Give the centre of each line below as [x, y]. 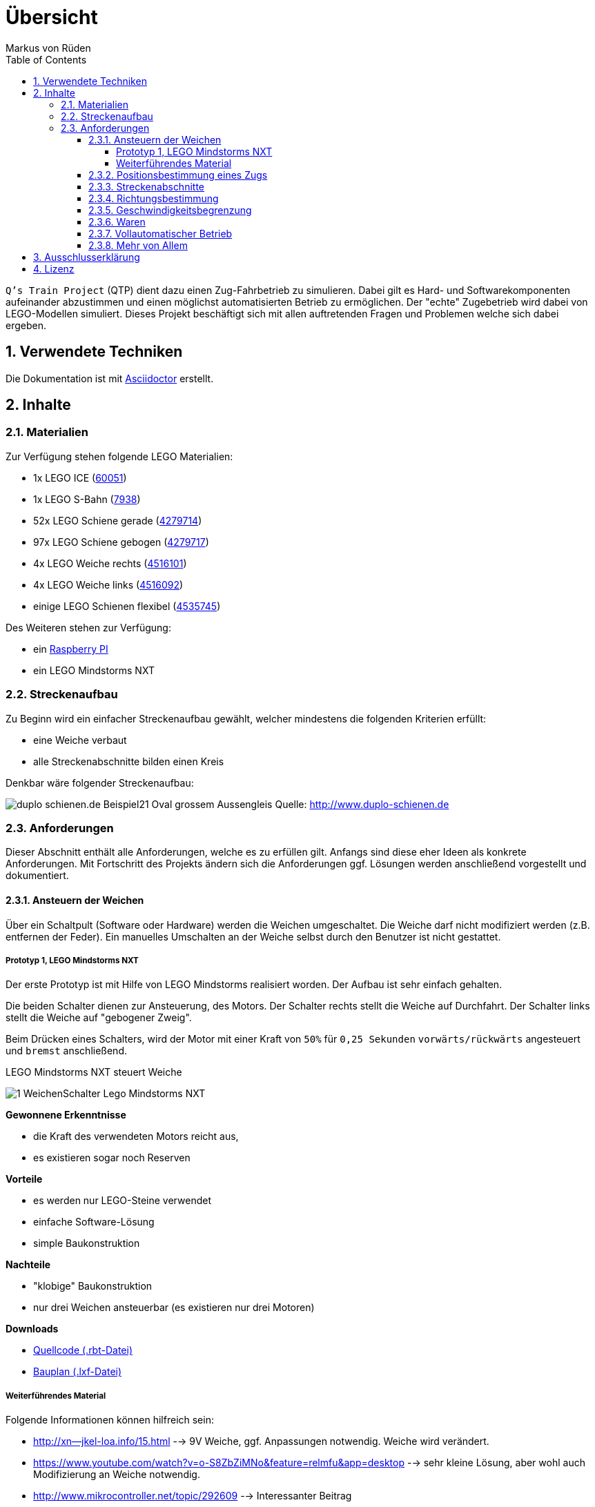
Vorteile [24, 1179]
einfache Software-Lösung [94, 1222]
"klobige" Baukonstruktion [93, 1286]
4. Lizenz [54, 268]
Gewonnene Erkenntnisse [66, 1115]
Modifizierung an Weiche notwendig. [117, 1475]
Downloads [32, 1329]
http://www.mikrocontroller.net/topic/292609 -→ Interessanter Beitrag [193, 1496]
